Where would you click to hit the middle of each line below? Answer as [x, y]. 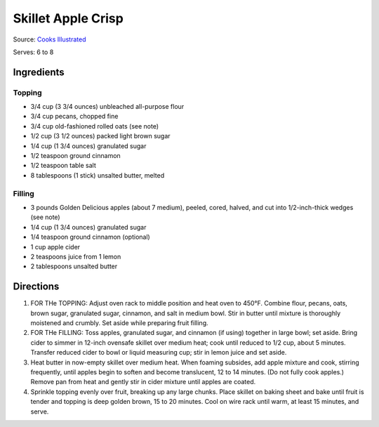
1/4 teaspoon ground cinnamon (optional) [90, 237]
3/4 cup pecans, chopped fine [74, 117]
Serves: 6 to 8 [33, 52]
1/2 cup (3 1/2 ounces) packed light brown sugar [101, 136]
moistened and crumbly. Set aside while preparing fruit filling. [119, 323]
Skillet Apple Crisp [68, 18]
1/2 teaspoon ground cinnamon [75, 156]
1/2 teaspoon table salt [63, 166]
